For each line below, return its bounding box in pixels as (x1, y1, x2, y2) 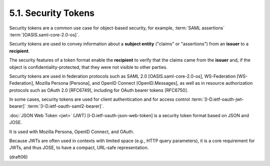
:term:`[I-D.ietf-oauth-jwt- (190, 96, 244, 102)
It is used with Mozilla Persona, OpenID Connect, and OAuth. (9, 129, 134, 135)
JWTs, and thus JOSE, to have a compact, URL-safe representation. (9, 145, 149, 151)
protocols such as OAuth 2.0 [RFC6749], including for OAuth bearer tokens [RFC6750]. (9, 87, 188, 93)
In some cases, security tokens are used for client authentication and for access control (9, 96, 190, 102)
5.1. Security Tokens (9, 7, 95, 18)
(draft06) (9, 154, 28, 160)
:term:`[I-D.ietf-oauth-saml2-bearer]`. (26, 103, 104, 109)
